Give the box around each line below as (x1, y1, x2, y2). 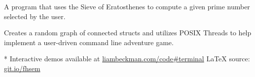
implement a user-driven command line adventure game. (4, 37, 174, 47)
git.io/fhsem (4, 63, 40, 73)
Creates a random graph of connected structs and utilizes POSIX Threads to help (4, 27, 252, 38)
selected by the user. (4, 11, 66, 21)
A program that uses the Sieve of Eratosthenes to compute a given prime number (4, 1, 250, 11)
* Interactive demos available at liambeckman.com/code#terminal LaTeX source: (4, 53, 250, 64)
